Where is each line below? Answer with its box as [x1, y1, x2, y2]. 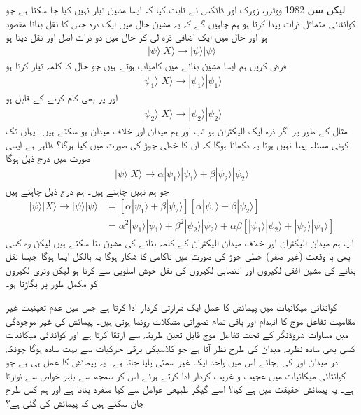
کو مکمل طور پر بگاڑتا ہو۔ [6, 276, 98, 290]
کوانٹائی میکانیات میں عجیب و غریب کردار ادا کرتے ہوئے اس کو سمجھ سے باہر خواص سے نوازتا [6, 367, 346, 382]
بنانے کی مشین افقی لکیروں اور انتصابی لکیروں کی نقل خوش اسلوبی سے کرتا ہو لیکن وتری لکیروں [6, 262, 356, 276]
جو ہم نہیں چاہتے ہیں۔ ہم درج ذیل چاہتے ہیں [6, 183, 169, 197]
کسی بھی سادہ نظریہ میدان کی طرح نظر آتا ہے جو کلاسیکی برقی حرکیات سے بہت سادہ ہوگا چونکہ [6, 340, 355, 355]
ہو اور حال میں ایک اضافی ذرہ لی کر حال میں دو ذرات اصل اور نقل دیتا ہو [6, 29, 267, 44]
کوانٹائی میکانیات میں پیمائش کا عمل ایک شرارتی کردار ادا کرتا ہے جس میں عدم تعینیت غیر [6, 299, 337, 314]
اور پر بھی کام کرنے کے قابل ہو [6, 90, 118, 105]
